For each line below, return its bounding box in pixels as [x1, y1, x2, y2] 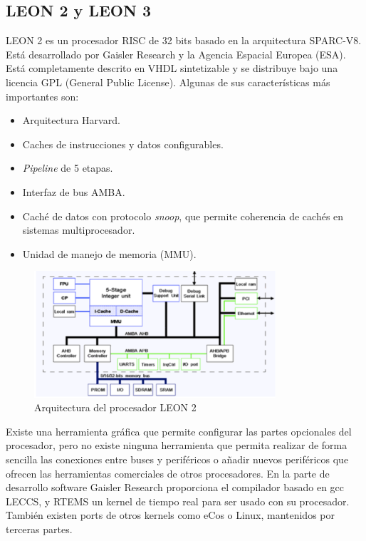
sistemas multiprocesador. [22, 222, 135, 237]
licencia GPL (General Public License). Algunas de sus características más [6, 74, 330, 89]
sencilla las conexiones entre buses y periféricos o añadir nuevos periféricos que [6, 451, 349, 466]
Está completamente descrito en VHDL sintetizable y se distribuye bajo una [6, 61, 338, 76]
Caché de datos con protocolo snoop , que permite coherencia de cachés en [22, 208, 344, 223]
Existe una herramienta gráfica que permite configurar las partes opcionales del [6, 423, 352, 438]
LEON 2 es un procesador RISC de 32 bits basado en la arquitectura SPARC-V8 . [6, 33, 362, 48]
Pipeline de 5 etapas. [22, 160, 113, 175]
